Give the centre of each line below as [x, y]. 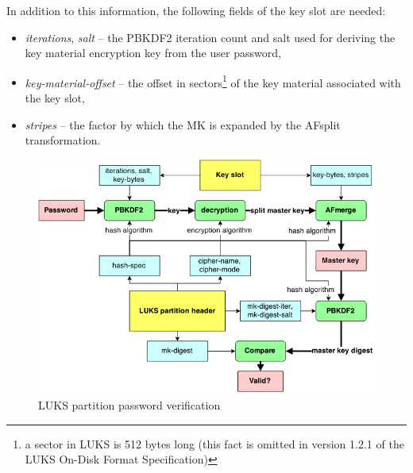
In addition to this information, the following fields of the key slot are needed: [196, 10]
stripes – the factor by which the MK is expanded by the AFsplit [183, 124]
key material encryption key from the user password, [153, 53]
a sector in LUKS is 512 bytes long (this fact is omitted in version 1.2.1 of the [214, 443]
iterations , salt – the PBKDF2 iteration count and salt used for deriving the [210, 37]
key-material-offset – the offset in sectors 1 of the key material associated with [213, 81]
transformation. [63, 140]
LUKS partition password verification [129, 404]
